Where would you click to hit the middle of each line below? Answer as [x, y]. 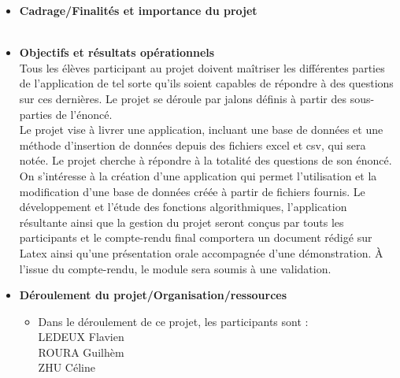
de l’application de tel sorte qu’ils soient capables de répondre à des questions [206, 83]
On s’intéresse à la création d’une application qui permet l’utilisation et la [198, 175]
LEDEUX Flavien [81, 337]
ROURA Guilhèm [81, 352]
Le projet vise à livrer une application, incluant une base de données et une [201, 130]
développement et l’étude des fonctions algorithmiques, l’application [183, 207]
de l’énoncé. [84, 114]
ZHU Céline [67, 367]
